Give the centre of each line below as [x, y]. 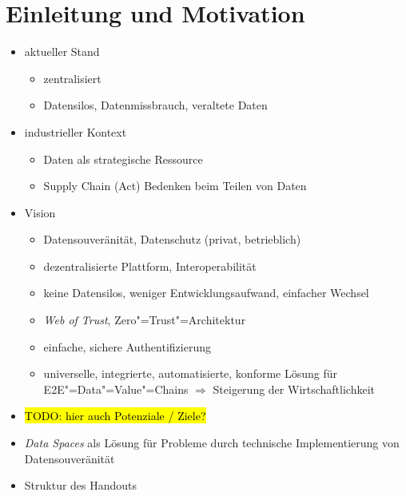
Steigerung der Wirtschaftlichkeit [294, 389]
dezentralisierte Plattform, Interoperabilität [150, 266]
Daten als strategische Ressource [123, 159]
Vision [40, 212]
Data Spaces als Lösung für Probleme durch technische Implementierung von [212, 443]
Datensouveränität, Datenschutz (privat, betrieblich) [172, 239]
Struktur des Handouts [81, 485]
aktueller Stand [62, 52]
